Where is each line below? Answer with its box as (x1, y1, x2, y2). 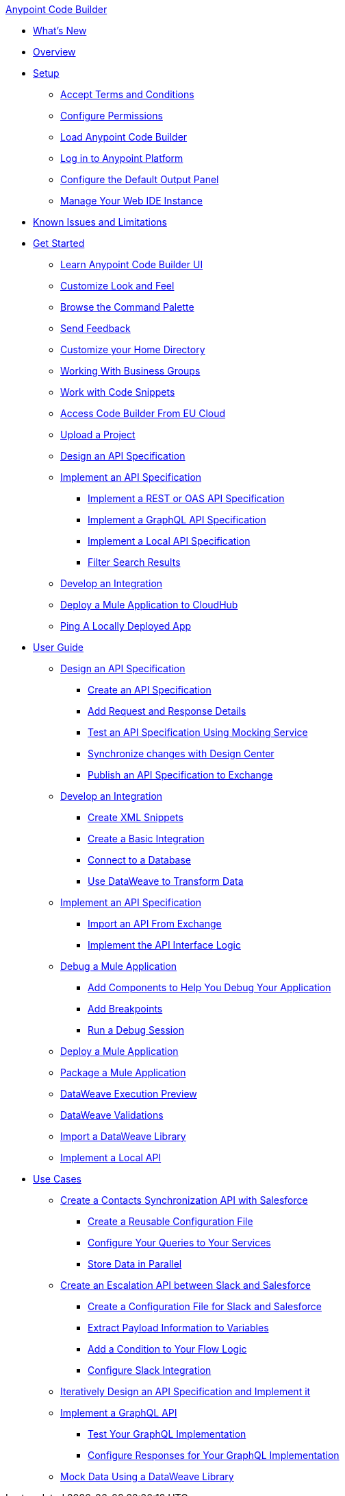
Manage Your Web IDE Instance (60, 195, 203, 206)
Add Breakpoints (88, 1003, 163, 1014)
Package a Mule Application (60, 1067, 186, 1078)
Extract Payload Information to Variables (88, 1322, 269, 1333)
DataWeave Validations (60, 1109, 164, 1121)
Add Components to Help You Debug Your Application (88, 982, 331, 993)
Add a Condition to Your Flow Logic (88, 1343, 247, 1355)
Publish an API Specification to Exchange (88, 769, 273, 781)
